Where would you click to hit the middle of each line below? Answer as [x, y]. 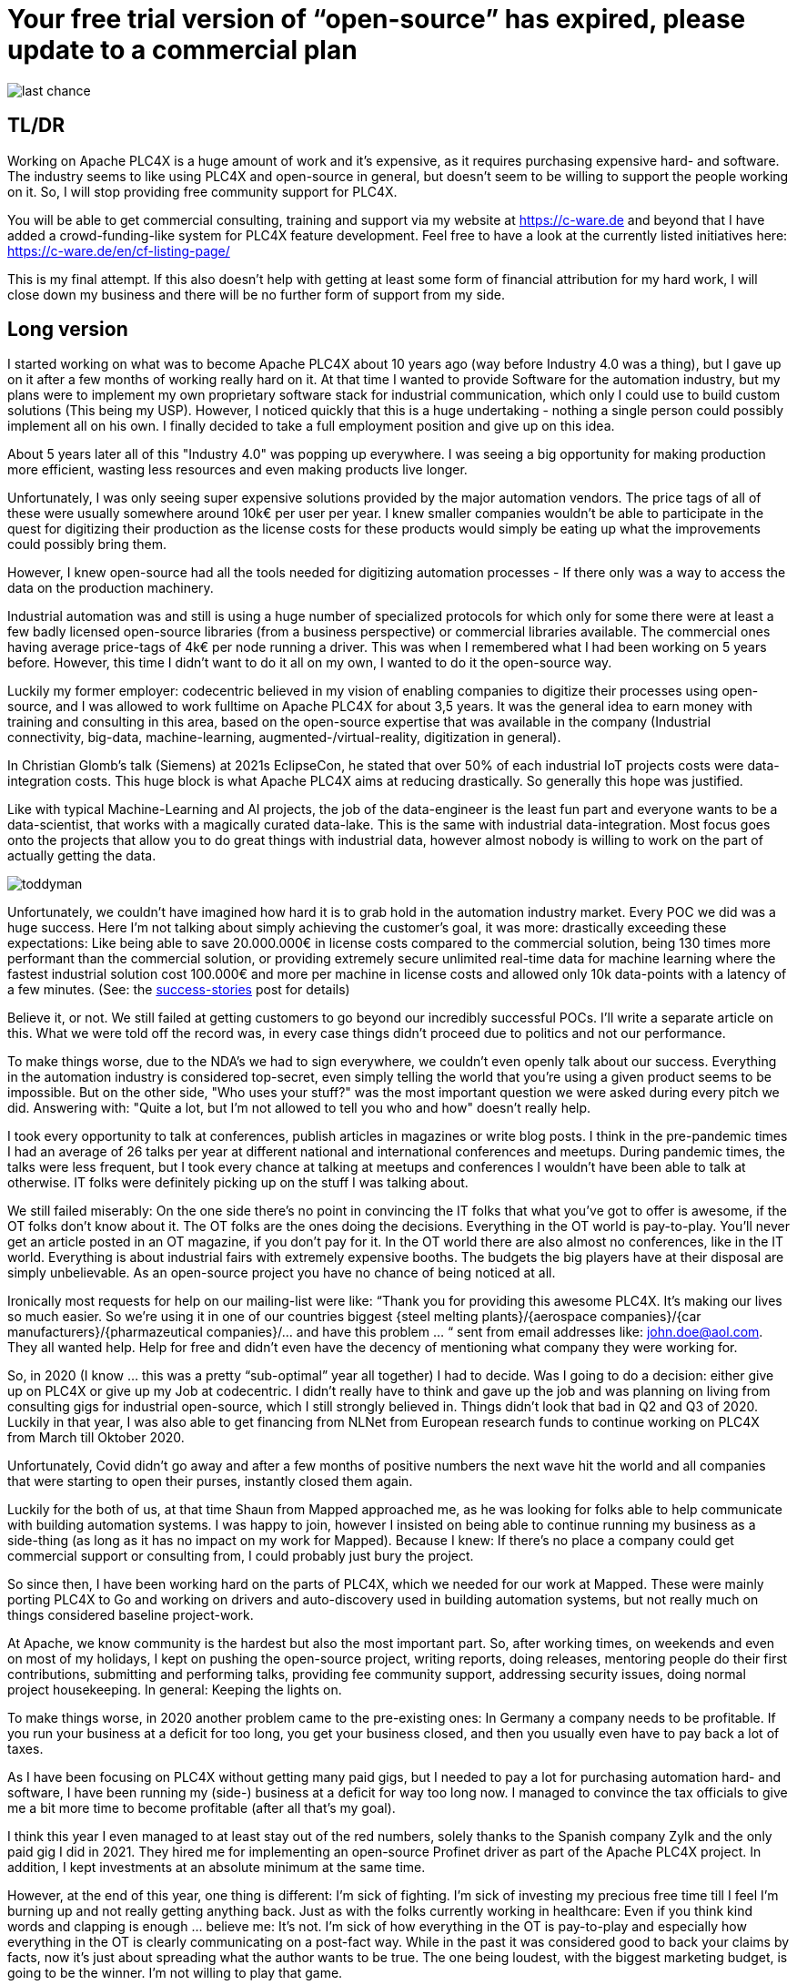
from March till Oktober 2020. [96, 1438]
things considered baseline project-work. [131, 1615]
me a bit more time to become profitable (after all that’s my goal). [202, 1808]
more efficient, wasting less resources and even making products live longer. [237, 470]
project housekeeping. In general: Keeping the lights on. [175, 1690]
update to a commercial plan [182, 50]
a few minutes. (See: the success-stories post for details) [179, 990]
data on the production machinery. [111, 588]
